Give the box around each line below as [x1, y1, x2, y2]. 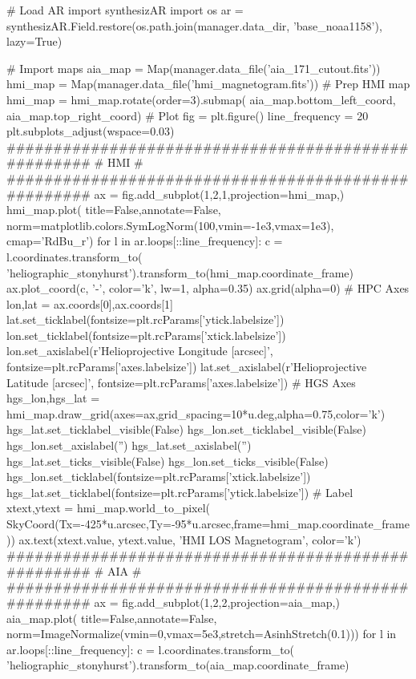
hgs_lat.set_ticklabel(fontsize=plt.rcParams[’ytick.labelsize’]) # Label [6, 483, 353, 500]
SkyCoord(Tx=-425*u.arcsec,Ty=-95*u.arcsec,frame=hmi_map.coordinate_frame [6, 515, 410, 531]
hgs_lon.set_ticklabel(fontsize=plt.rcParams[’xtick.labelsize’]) [6, 468, 311, 485]
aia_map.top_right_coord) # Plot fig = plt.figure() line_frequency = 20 [6, 107, 369, 123]
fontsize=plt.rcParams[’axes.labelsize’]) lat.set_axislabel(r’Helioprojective [6, 358, 367, 375]
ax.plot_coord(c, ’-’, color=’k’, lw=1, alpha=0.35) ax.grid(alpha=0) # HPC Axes [6, 280, 410, 297]
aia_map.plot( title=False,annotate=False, [6, 609, 217, 626]
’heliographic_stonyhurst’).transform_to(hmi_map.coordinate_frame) [6, 264, 353, 281]
